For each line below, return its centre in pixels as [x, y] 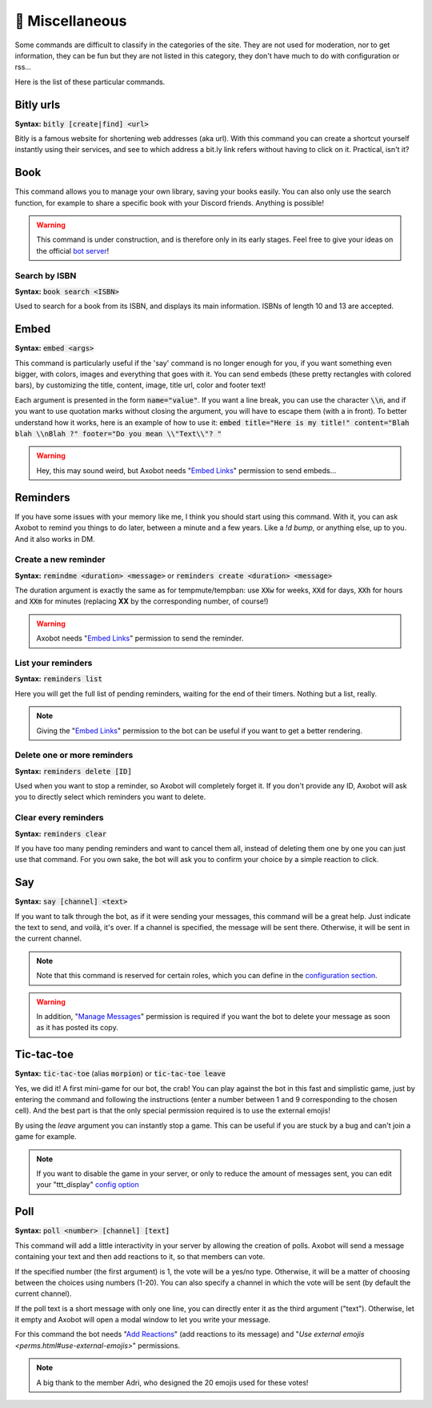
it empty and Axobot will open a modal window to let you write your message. [143, 1320]
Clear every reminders [59, 818]
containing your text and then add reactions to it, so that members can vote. [140, 1257]
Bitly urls [38, 104]
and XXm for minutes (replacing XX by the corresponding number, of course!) [142, 601]
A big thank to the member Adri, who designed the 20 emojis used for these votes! [172, 1382]
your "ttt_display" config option [88, 1185]
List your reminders [54, 663]
